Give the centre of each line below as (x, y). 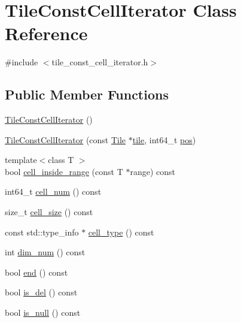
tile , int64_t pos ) (164, 139)
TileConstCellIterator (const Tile (65, 139)
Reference (46, 33)
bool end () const (36, 272)
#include (22, 62)
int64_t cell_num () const (53, 191)
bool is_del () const (41, 292)
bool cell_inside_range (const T (64, 171)
